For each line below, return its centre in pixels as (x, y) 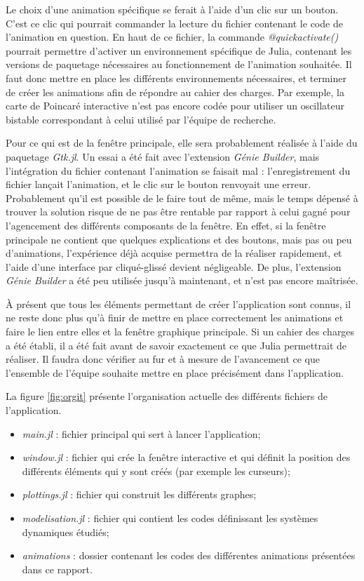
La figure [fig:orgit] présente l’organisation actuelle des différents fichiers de (167, 396)
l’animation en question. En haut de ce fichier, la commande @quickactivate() (172, 37)
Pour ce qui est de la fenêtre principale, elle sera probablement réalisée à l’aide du (182, 143)
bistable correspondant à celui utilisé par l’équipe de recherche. (141, 119)
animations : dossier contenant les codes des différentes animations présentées (189, 555)
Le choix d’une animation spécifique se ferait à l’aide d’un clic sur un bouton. (172, 9)
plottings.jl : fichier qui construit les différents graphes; (139, 494)
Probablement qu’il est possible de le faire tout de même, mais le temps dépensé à (182, 198)
